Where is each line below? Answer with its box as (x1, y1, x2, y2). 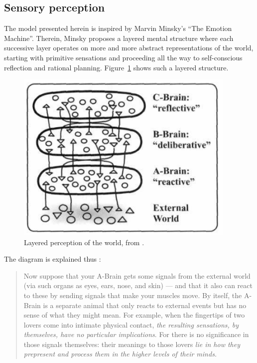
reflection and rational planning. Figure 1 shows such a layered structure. (4, 62, 229, 72)
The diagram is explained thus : (4, 254, 101, 264)
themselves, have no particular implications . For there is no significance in (23, 329, 249, 340)
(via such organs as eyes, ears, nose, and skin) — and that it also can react (23, 280, 253, 291)
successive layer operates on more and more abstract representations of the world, (4, 42, 254, 53)
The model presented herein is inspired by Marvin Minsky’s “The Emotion (4, 23, 232, 33)
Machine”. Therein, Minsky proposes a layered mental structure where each (4, 32, 234, 43)
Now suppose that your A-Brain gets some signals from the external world (23, 270, 251, 281)
